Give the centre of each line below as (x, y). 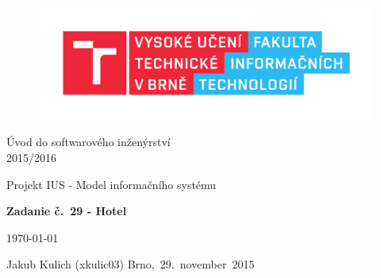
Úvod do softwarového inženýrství (89, 142)
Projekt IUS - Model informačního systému (112, 184)
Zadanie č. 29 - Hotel (67, 211)
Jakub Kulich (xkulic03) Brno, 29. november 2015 (131, 264)
